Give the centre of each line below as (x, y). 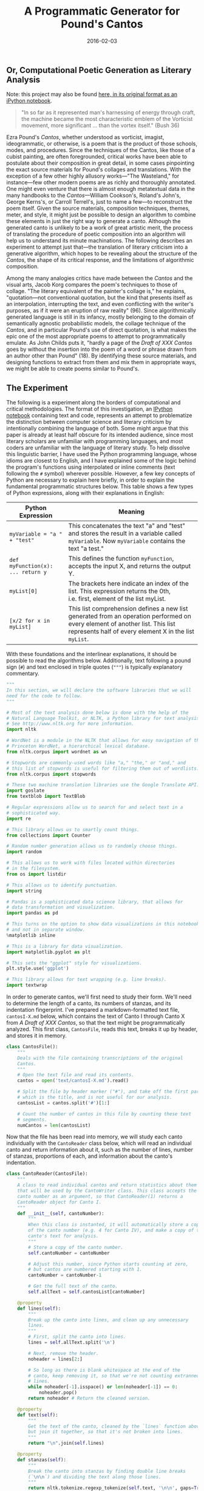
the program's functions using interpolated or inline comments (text (91, 467)
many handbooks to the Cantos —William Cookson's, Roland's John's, (93, 195)
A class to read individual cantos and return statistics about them (107, 1185)
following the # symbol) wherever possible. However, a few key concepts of (101, 474)
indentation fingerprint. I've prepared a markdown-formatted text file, (93, 1010)
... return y (28, 572)
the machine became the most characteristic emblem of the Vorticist (107, 119)
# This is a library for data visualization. (65, 946)
